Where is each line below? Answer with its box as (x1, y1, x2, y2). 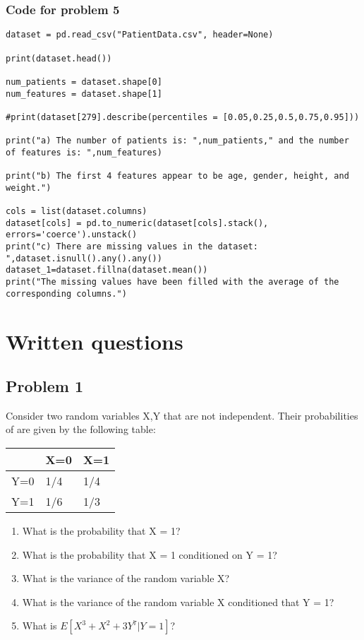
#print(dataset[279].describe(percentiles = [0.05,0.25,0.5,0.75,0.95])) (6, 112, 360, 122)
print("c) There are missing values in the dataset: (6, 242, 258, 252)
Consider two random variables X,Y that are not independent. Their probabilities (6, 408, 358, 422)
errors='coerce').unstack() (6, 230, 138, 240)
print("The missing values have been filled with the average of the (6, 277, 339, 287)
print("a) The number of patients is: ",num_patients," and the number (6, 136, 349, 146)
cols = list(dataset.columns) (6, 206, 147, 217)
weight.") (6, 182, 51, 193)
